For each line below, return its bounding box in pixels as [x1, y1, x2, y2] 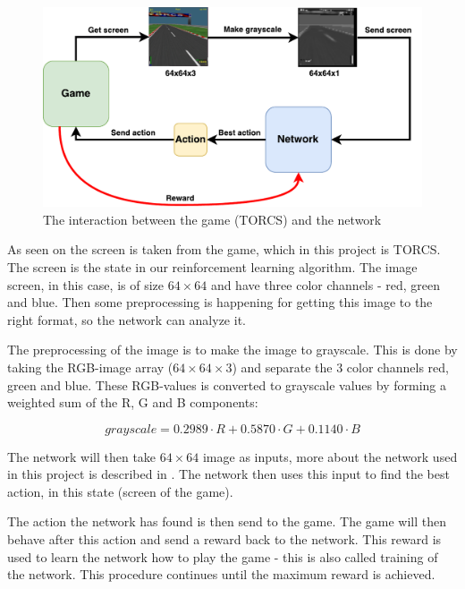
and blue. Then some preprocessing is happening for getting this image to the [7, 293, 433, 312]
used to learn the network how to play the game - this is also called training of [7, 547, 438, 566]
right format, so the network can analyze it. [7, 310, 246, 329]
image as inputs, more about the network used [202, 447, 458, 465]
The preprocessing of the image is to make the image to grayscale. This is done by [7, 340, 458, 359]
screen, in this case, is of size [7, 275, 164, 294]
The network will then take [7, 447, 156, 465]
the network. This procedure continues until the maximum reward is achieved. [7, 565, 435, 584]
